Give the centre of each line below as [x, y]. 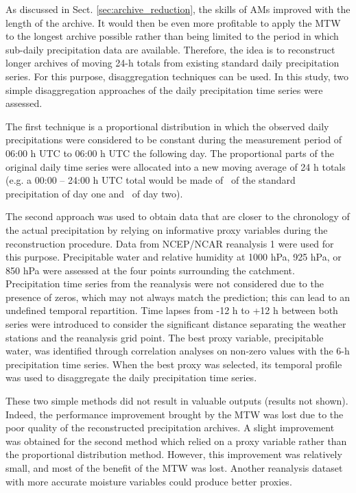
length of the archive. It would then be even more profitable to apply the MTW [173, 22]
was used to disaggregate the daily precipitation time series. [131, 377]
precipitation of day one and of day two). [94, 193]
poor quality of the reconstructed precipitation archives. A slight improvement [170, 428]
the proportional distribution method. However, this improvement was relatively [174, 454]
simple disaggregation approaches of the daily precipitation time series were [164, 89]
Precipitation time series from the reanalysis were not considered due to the [165, 284]
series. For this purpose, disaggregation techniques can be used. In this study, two [177, 76]
